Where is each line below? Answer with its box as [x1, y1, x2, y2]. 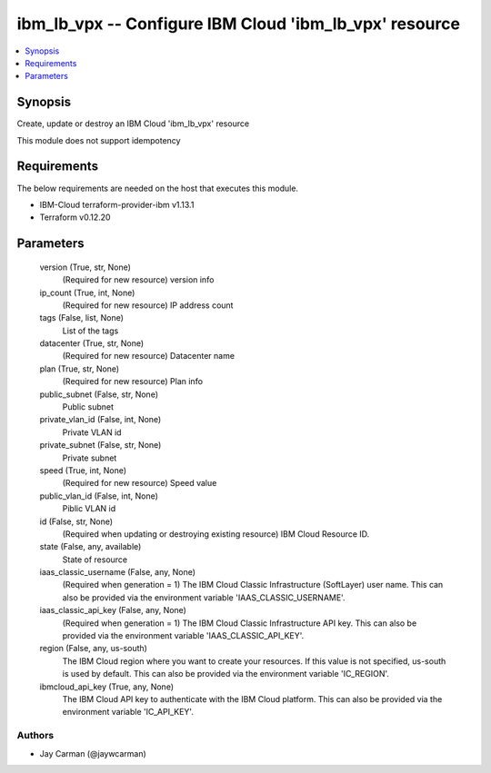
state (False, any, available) [39, 541, 142, 552]
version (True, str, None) [39, 262, 132, 273]
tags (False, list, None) [39, 312, 125, 323]
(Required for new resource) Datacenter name [62, 351, 235, 362]
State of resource [62, 554, 128, 565]
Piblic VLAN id [62, 503, 116, 514]
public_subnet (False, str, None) [39, 389, 159, 400]
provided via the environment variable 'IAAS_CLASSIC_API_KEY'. [62, 630, 305, 641]
